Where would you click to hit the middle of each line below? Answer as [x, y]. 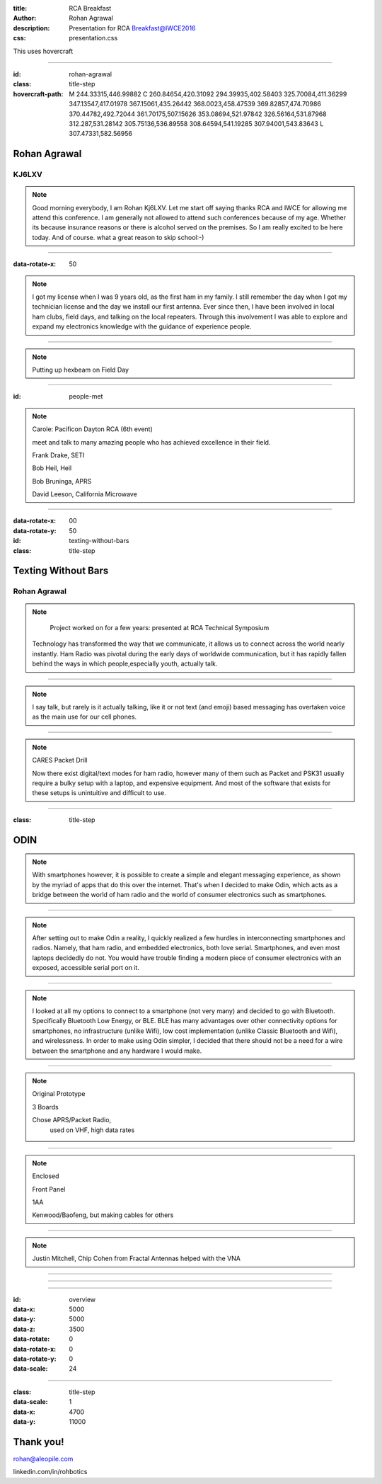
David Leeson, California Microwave [85, 494]
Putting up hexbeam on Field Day [81, 370]
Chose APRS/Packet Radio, [72, 1120]
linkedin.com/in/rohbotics [50, 1472]
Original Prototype [59, 1094]
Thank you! [39, 1442]
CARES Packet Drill [60, 760]
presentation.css [93, 38]
